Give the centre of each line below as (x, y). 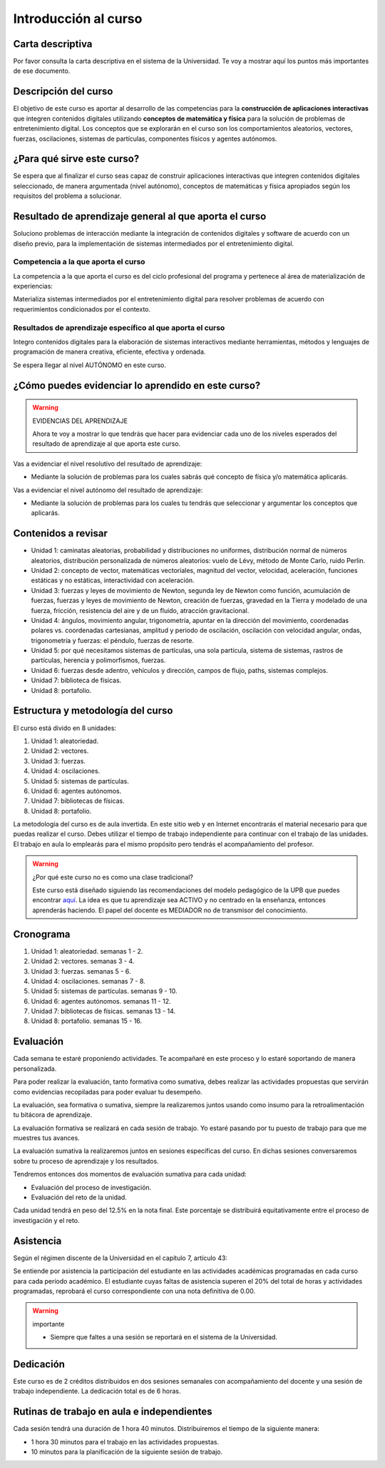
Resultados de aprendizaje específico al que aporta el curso (119, 327)
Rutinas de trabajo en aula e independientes (113, 1412)
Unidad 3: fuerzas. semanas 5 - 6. (81, 971)
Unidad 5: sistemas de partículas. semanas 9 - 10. (104, 991)
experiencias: (33, 286)
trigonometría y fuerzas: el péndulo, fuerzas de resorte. (112, 640)
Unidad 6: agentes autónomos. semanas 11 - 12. (101, 1001)
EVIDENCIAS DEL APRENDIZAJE (80, 421)
